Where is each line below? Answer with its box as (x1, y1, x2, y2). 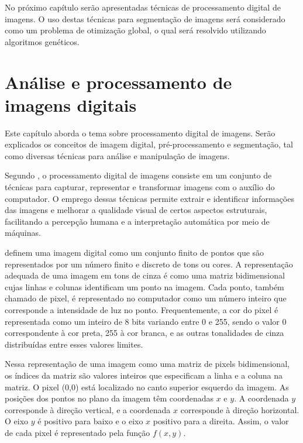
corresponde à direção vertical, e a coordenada (5, 403, 171, 415)
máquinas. (5, 226, 41, 239)
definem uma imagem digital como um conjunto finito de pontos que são (5, 246, 264, 259)
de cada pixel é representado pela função (5, 426, 150, 438)
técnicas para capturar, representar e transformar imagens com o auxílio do (5, 181, 275, 193)
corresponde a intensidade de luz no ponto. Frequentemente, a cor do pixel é (5, 304, 278, 315)
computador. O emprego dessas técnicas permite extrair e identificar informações (5, 192, 294, 204)
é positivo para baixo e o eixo (37, 415, 143, 427)
